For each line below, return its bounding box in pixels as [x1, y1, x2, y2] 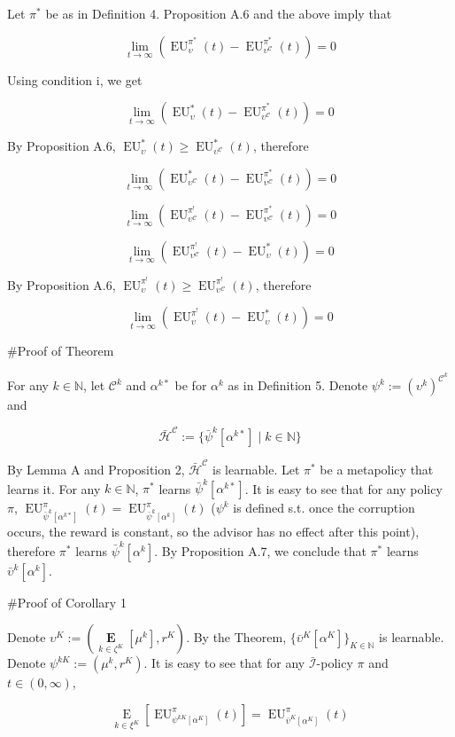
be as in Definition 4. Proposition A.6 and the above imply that [45, 4, 392, 22]
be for [174, 376, 207, 395]
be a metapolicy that [320, 460, 434, 479]
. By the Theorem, [186, 628, 287, 647]
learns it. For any [7, 479, 101, 498]
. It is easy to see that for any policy [244, 479, 443, 498]
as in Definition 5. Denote [227, 376, 368, 395]
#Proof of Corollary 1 [7, 592, 127, 611]
